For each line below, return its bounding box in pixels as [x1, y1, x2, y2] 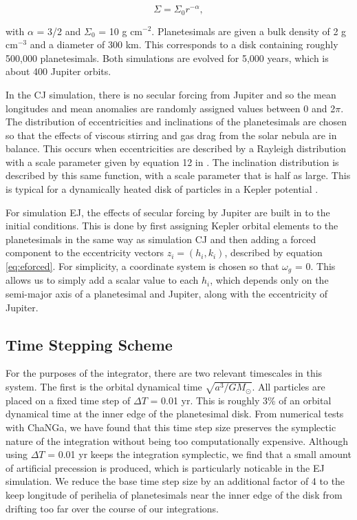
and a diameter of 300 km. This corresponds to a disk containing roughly [30, 37, 338, 52]
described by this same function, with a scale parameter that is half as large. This [6, 168, 351, 183]
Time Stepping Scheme [6, 333, 173, 355]
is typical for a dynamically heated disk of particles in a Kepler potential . [6, 182, 318, 196]
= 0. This [294, 259, 336, 273]
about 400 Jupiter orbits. [6, 64, 111, 79]
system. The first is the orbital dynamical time [6, 379, 202, 394]
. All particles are [252, 379, 325, 394]
